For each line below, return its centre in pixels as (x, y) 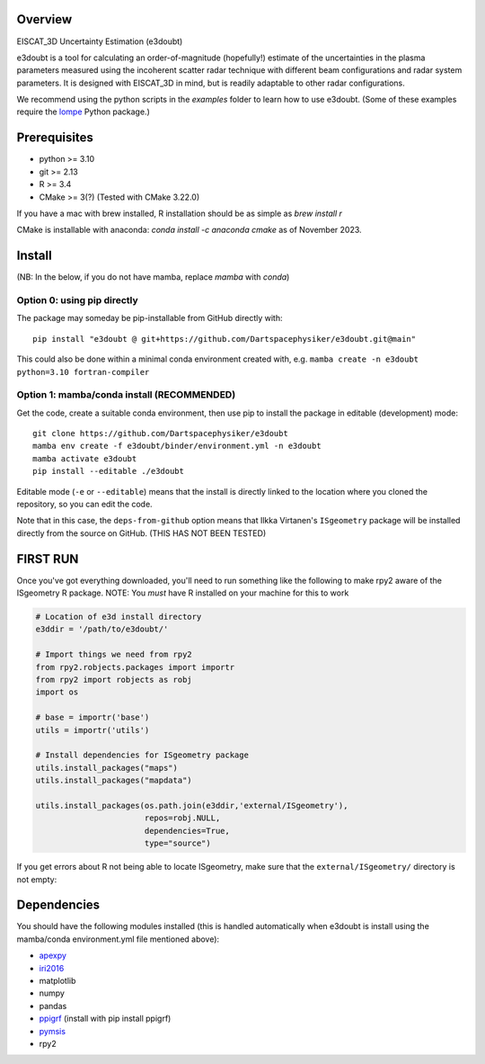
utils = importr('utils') (93, 730)
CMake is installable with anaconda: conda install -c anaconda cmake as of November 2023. (190, 230)
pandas (53, 1006)
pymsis (53, 1031)
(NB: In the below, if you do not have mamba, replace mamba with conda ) (153, 277)
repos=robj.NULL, (182, 818)
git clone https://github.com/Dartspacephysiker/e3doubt (161, 434)
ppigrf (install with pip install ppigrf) (105, 1019)
